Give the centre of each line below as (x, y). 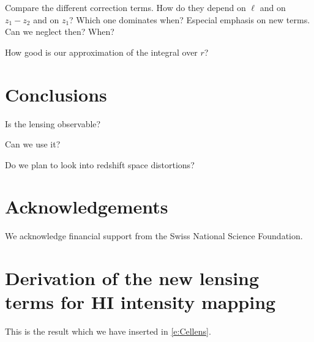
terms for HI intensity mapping (140, 302)
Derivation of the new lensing (132, 278)
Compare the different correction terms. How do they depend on (125, 7)
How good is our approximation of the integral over (101, 52)
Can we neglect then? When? (60, 32)
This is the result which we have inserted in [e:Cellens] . (108, 331)
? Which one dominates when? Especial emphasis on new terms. (190, 19)
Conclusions (56, 94)
